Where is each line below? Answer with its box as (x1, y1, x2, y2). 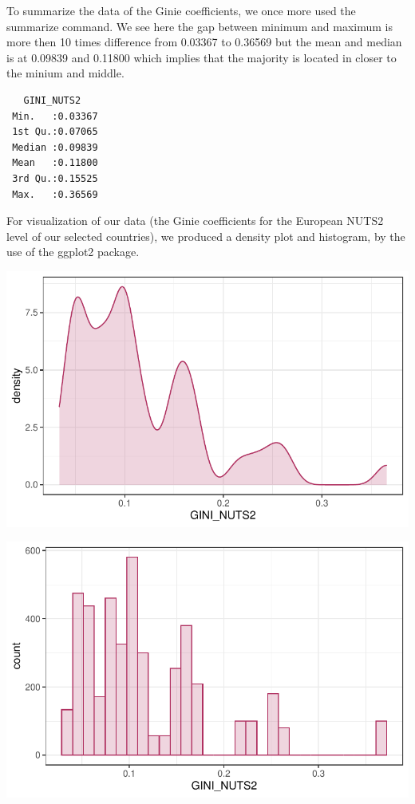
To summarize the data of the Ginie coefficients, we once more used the (6, 2, 356, 18)
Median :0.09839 (12, 141, 98, 153)
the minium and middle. (6, 65, 125, 81)
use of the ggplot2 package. (6, 243, 140, 260)
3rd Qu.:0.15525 (12, 172, 98, 184)
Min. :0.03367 (12, 110, 98, 122)
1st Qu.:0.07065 (12, 126, 98, 138)
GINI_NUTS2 (23, 94, 81, 106)
